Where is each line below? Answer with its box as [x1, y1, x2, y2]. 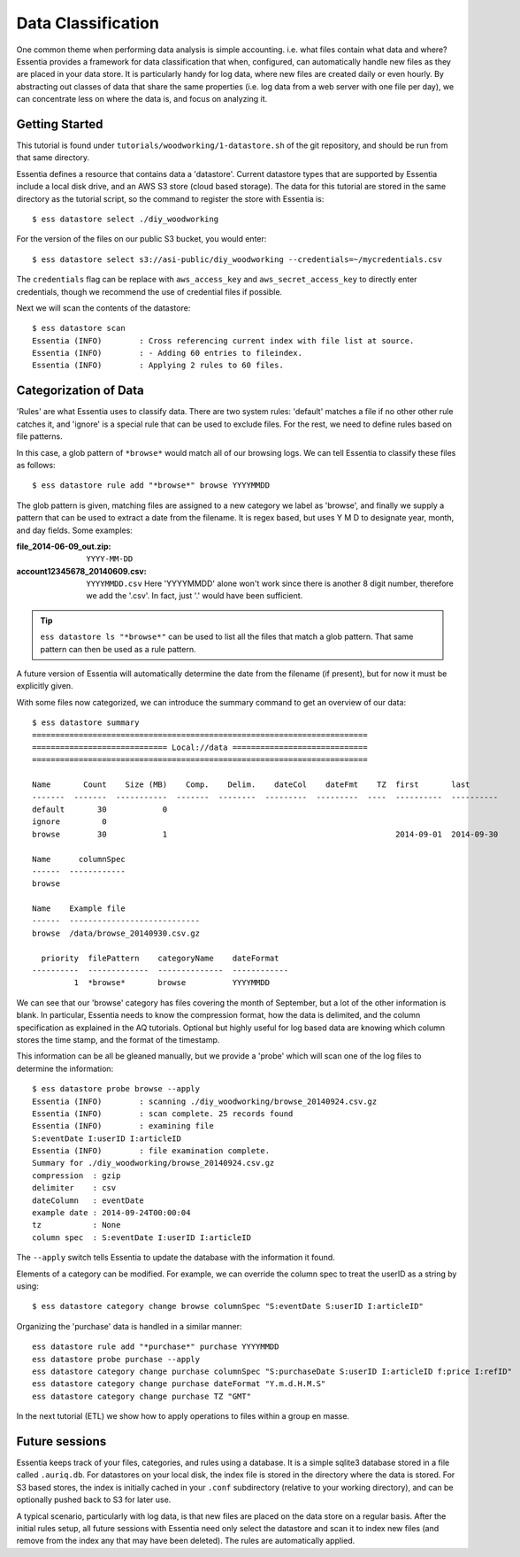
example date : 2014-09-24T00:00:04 [32, 1208, 191, 1218]
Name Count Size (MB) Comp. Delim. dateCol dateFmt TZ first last [32, 780, 470, 790]
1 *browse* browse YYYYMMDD [73, 978, 270, 988]
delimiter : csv [32, 1183, 117, 1193]
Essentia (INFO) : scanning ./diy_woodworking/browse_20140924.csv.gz [32, 1096, 378, 1106]
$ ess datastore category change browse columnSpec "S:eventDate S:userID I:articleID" [32, 1301, 424, 1312]
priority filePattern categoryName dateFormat [41, 952, 279, 963]
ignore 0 [32, 817, 107, 827]
